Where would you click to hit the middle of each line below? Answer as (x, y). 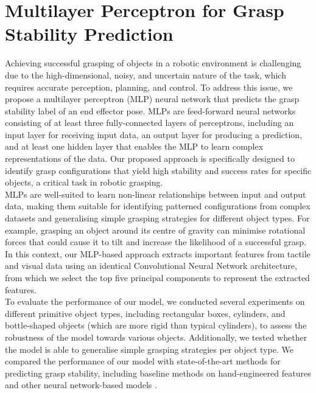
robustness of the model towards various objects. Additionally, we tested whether (156, 337)
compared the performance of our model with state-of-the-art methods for (143, 361)
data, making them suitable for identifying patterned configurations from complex (158, 206)
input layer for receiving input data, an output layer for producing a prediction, (154, 134)
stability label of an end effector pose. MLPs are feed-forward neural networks (150, 110)
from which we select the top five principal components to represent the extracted (157, 277)
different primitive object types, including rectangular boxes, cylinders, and (145, 313)
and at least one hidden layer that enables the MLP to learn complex (134, 146)
